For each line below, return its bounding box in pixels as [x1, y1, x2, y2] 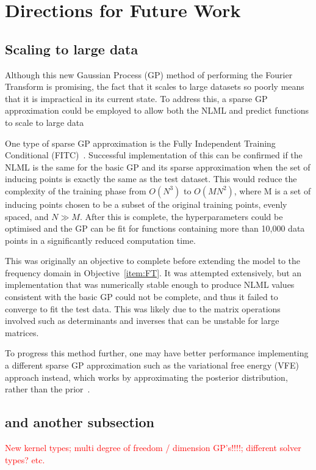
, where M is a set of [234, 184, 311, 197]
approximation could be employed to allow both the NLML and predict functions [5, 104, 309, 117]
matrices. [5, 326, 39, 339]
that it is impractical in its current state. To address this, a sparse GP [5, 92, 268, 105]
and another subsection [5, 413, 155, 431]
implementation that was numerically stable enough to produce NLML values [5, 278, 295, 291]
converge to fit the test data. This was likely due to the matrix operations [5, 302, 281, 315]
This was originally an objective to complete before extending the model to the [5, 254, 300, 267]
